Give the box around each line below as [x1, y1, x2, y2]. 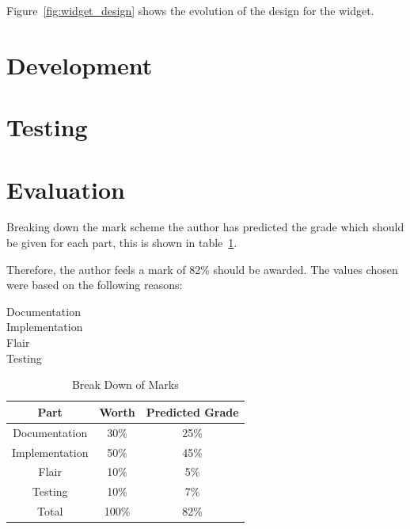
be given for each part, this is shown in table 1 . [6, 234, 237, 251]
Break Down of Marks [71, 376, 179, 393]
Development [6, 48, 153, 81]
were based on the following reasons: [6, 276, 183, 293]
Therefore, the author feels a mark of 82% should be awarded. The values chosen [6, 261, 398, 277]
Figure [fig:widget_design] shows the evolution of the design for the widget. [6, 2, 374, 18]
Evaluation [6, 173, 125, 205]
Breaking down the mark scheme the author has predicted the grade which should [6, 219, 404, 235]
